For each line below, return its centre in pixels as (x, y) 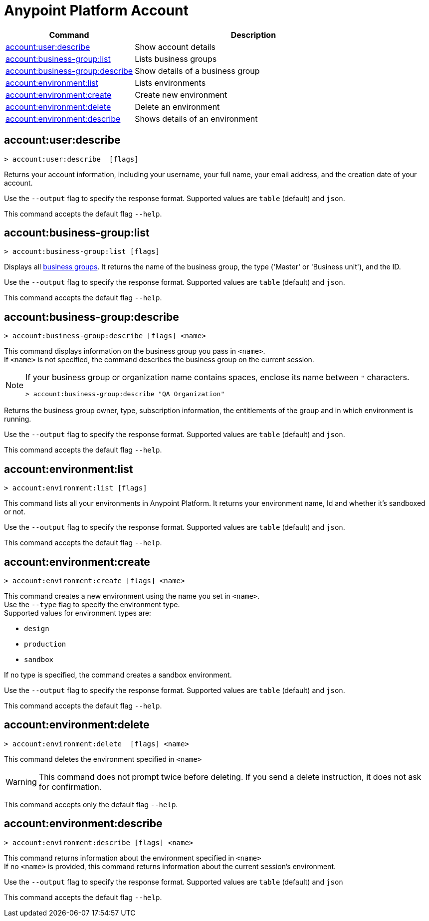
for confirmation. (70, 787)
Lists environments (170, 83)
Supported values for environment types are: (78, 613)
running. (18, 419)
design (37, 628)
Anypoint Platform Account (96, 10)
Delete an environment (177, 107)
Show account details (175, 47)
